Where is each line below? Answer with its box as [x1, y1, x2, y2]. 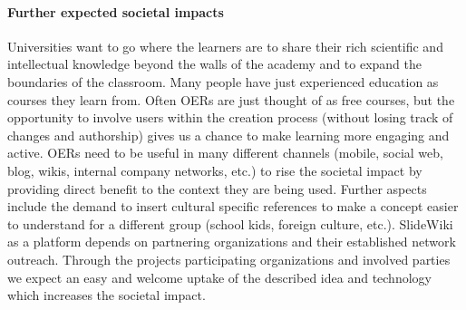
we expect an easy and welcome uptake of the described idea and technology [7, 267, 432, 286]
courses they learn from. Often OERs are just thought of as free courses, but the [7, 90, 455, 109]
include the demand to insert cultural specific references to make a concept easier [7, 197, 459, 216]
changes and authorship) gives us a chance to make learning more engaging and [7, 125, 450, 144]
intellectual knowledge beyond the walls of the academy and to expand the [7, 54, 422, 73]
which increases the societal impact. [7, 286, 206, 305]
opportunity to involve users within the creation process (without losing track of [7, 108, 453, 127]
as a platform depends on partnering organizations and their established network [7, 232, 456, 251]
